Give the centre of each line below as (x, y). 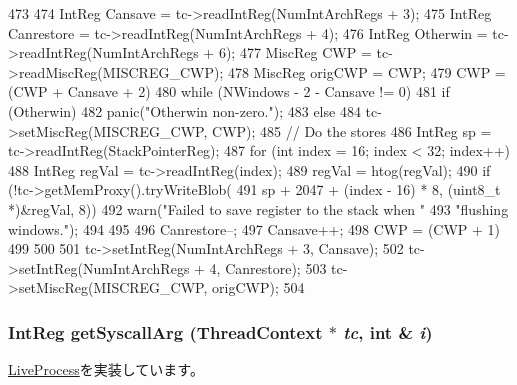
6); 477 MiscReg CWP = (295, 52)
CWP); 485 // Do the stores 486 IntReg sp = (352, 130)
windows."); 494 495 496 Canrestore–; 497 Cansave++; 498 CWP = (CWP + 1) (254, 228)
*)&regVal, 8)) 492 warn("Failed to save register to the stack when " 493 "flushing (258, 208)
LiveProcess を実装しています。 (106, 369)
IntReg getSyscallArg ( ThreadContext (165, 331)
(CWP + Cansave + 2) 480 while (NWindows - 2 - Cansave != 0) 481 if (229, 91)
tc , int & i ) (388, 331)
